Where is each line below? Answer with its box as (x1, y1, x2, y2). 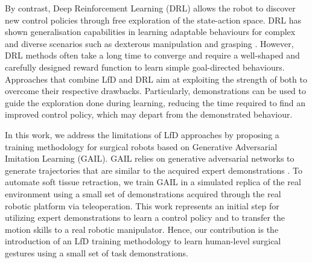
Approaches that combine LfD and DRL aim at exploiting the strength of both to (5, 72, 307, 85)
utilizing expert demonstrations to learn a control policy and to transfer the (5, 211, 285, 224)
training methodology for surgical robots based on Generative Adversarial (5, 140, 278, 153)
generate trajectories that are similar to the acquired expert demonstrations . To (5, 163, 302, 176)
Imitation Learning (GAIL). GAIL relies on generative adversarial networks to (5, 152, 294, 165)
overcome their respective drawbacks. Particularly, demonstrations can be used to (5, 84, 306, 97)
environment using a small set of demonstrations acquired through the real (5, 187, 281, 200)
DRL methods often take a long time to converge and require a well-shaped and (5, 49, 300, 62)
